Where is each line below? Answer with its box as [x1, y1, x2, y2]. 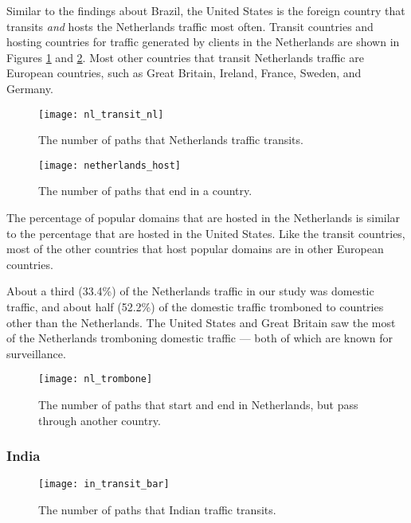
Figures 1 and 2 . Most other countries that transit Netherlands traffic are [6, 49, 364, 65]
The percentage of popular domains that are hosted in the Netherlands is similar [6, 209, 401, 226]
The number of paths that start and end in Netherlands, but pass [38, 396, 358, 413]
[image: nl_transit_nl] [38, 108, 164, 120]
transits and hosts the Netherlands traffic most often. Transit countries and [6, 18, 374, 34]
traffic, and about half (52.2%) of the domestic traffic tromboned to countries [6, 299, 384, 315]
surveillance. [6, 345, 66, 361]
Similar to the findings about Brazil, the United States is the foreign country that [6, 2, 405, 18]
